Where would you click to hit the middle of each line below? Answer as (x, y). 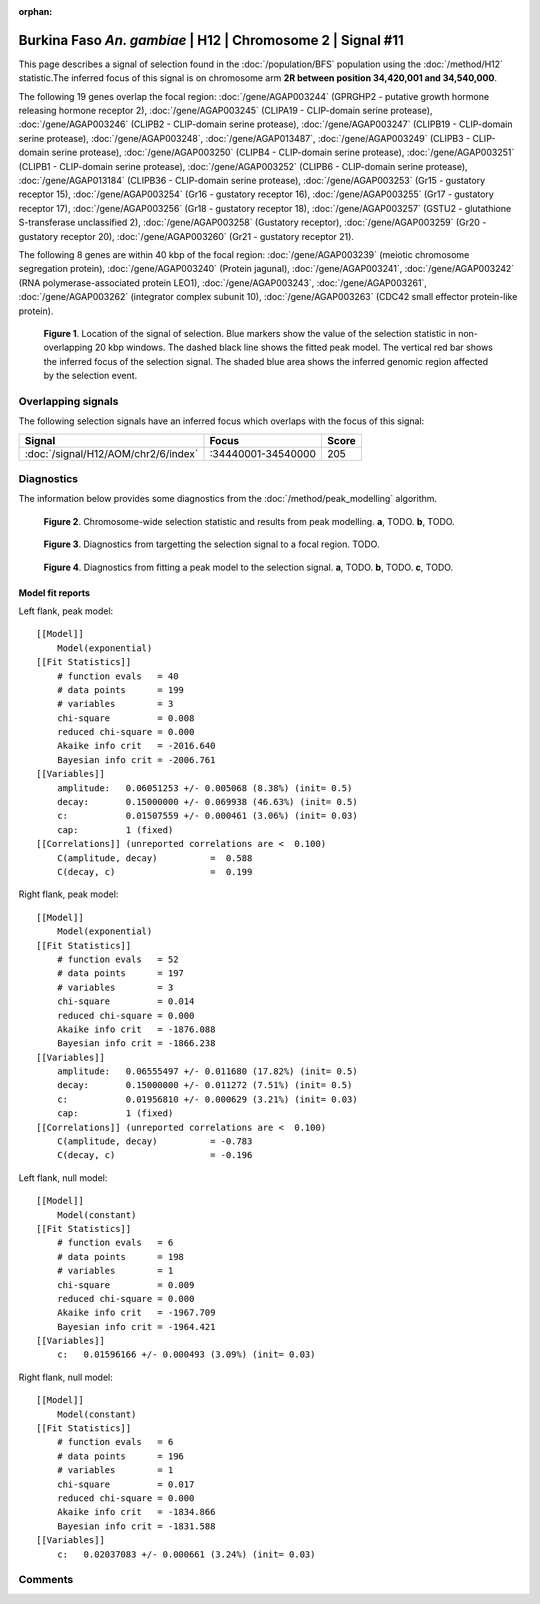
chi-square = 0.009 (125, 1284)
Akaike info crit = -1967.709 (136, 1313)
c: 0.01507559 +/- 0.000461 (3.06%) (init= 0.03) (207, 816)
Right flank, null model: (66, 1377)
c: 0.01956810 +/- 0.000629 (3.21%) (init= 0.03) (207, 1099)
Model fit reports (54, 592)
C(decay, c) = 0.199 (154, 871)
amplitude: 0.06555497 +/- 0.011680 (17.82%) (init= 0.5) (207, 1071)
